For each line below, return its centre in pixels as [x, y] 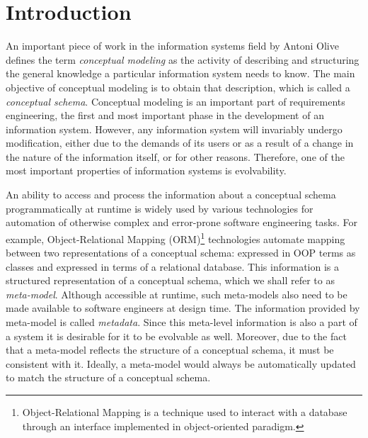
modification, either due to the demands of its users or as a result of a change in [180, 143]
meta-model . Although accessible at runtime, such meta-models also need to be [177, 294]
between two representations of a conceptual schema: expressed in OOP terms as [181, 253]
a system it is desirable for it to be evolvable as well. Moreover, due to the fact [176, 336]
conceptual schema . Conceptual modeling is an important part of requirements [176, 101]
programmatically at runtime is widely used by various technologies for [160, 208]
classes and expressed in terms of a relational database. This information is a [172, 266]
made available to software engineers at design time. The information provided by [183, 308]
